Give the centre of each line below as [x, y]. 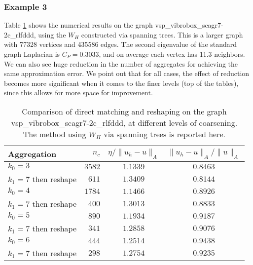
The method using [54, 134]
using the [52, 34]
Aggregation [32, 153]
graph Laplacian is [32, 54]
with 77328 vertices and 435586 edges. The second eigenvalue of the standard [121, 44]
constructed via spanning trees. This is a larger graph [162, 34]
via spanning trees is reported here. [165, 134]
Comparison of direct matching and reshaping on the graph [124, 111]
